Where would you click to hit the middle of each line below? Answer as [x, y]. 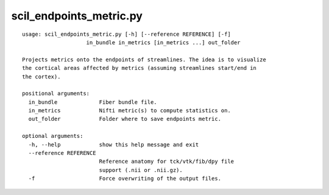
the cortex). [41, 77]
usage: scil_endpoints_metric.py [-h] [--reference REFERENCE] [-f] [126, 34]
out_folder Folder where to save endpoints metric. [125, 119]
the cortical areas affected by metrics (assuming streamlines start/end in [140, 68]
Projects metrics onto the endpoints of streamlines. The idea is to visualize [144, 60]
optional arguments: [53, 136]
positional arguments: [56, 94]
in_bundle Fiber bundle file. [93, 102]
